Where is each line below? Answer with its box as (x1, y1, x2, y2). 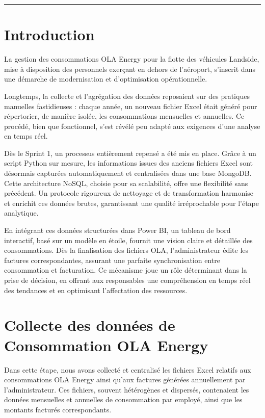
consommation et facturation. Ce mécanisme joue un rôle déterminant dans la (4, 265, 247, 275)
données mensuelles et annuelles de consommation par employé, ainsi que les (4, 394, 243, 405)
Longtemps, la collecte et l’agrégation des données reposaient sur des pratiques (4, 90, 250, 101)
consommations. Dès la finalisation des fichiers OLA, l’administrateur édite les (4, 245, 249, 255)
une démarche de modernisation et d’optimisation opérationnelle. (4, 73, 207, 84)
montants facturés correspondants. (4, 404, 112, 414)
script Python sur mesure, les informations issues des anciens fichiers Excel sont (4, 158, 253, 168)
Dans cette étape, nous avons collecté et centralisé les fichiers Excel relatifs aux (4, 364, 251, 375)
